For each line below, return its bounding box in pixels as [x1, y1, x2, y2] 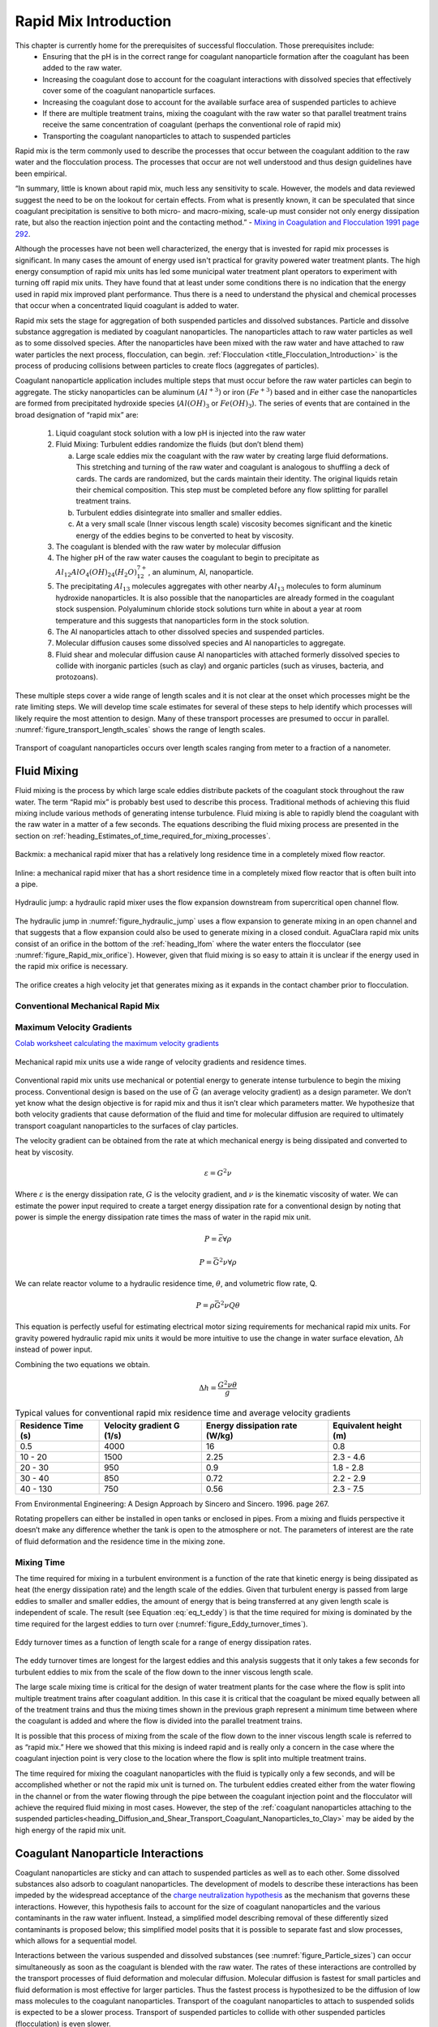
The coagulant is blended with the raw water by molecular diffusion [55, 542, 281, 551]
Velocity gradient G [104, 1420, 180, 1431]
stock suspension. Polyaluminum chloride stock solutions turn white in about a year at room [55, 604, 363, 614]
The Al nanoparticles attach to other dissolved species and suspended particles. [55, 627, 324, 636]
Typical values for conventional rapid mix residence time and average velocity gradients [15, 1408, 351, 1419]
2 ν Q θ [220, 1300, 241, 1310]
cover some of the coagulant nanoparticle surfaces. [42, 86, 216, 96]
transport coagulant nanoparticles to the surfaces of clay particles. [15, 1121, 238, 1130]
